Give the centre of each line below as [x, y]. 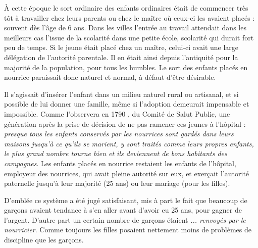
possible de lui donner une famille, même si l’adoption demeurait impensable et [127, 104]
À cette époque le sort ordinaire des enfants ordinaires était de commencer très [126, 8]
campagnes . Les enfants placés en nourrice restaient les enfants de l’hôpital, [120, 163]
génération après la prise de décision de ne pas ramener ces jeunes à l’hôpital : [125, 123]
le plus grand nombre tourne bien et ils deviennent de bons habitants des [116, 153]
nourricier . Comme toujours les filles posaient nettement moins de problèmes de [128, 230]
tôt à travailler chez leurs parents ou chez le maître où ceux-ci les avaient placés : [130, 17]
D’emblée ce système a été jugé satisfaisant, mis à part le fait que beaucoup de [126, 200]
